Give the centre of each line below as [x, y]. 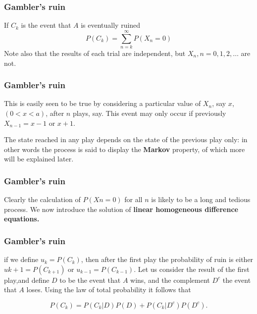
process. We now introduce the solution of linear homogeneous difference [121, 209]
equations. [22, 219]
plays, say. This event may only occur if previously [149, 113]
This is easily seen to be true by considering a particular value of [103, 103]
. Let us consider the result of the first [192, 269]
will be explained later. [39, 159]
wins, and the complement [170, 280]
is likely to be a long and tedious [201, 199]
